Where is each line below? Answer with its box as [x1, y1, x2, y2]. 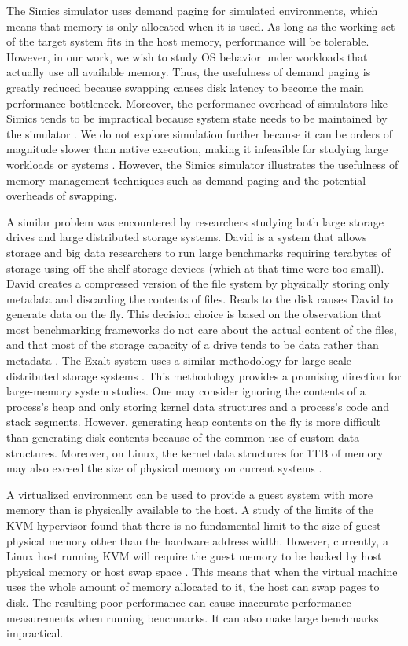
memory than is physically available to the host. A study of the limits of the [6, 501, 374, 518]
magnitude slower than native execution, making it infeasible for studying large [6, 141, 388, 157]
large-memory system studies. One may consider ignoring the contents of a [6, 383, 366, 399]
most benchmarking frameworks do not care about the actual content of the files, [6, 321, 397, 337]
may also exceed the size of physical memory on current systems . [6, 460, 322, 476]
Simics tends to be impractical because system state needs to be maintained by [6, 110, 388, 127]
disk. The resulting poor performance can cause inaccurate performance [6, 593, 351, 610]
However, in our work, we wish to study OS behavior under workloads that [6, 48, 368, 64]
